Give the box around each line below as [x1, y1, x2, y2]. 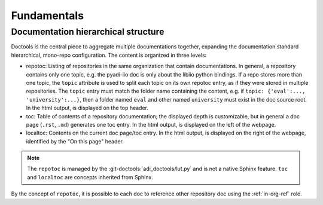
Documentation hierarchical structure [11, 26, 164, 37]
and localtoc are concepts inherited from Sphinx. [27, 173, 154, 180]
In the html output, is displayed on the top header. [26, 105, 149, 112]
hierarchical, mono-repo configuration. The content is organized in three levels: [11, 51, 207, 59]
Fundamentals [11, 9, 84, 22]
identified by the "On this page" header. [26, 137, 124, 145]
